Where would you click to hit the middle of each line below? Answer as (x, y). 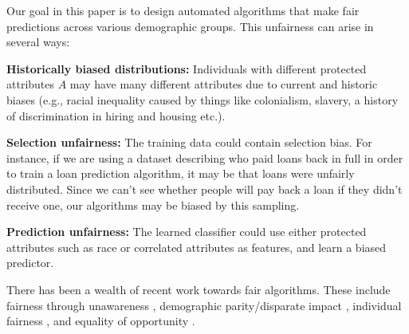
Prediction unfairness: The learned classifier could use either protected (187, 232)
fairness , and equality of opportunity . (101, 321)
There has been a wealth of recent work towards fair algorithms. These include (199, 289)
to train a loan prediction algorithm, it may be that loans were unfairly (181, 173)
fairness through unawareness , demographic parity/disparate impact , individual (204, 305)
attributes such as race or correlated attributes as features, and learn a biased (197, 247)
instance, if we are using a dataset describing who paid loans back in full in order (205, 157)
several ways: (38, 42)
